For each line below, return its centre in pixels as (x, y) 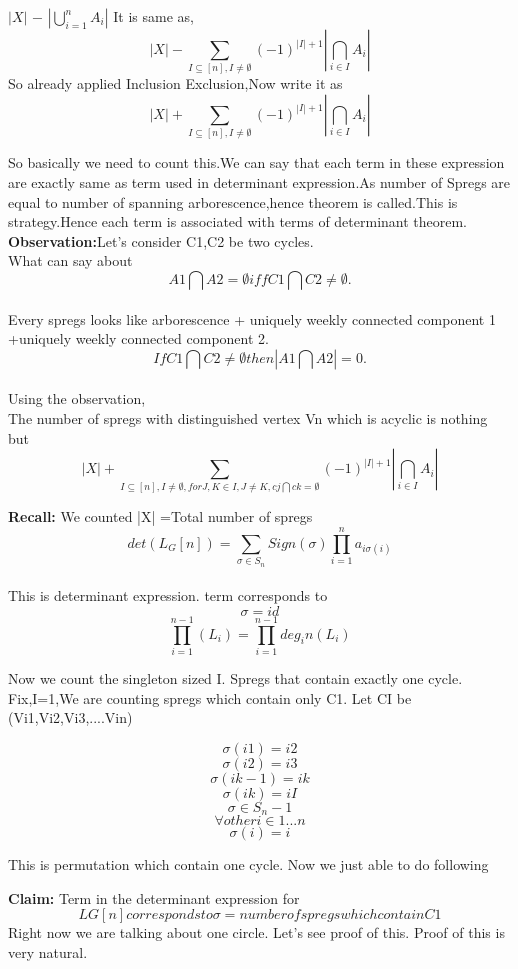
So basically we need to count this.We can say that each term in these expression (256, 162)
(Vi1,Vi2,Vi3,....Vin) (70, 717)
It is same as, (153, 16)
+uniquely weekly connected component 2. (138, 338)
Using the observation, (77, 398)
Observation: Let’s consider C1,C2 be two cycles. (161, 240)
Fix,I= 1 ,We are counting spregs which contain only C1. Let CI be (210, 697)
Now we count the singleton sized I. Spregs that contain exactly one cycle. (235, 677)
